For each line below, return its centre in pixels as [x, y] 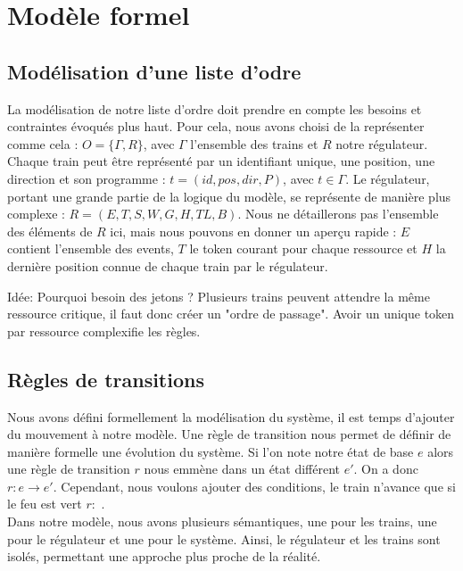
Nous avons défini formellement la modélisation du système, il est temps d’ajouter [231, 416]
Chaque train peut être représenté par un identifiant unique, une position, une [221, 161]
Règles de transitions [106, 379]
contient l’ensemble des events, [91, 248]
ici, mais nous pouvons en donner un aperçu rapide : [253, 231]
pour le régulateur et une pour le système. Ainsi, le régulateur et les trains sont [224, 538]
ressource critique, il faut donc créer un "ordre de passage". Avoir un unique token [231, 314]
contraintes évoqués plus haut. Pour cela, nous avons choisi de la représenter [216, 126]
